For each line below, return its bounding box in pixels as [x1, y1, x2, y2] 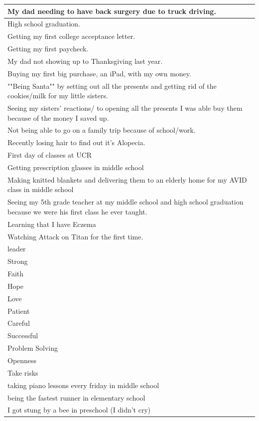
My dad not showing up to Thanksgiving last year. [7, 55, 163, 66]
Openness [7, 355, 37, 365]
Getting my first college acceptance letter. [7, 31, 135, 41]
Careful [7, 318, 30, 328]
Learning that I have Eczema [7, 218, 96, 229]
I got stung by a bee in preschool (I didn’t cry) [7, 405, 151, 415]
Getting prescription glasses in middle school [7, 162, 144, 172]
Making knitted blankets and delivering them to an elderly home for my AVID [7, 174, 247, 185]
